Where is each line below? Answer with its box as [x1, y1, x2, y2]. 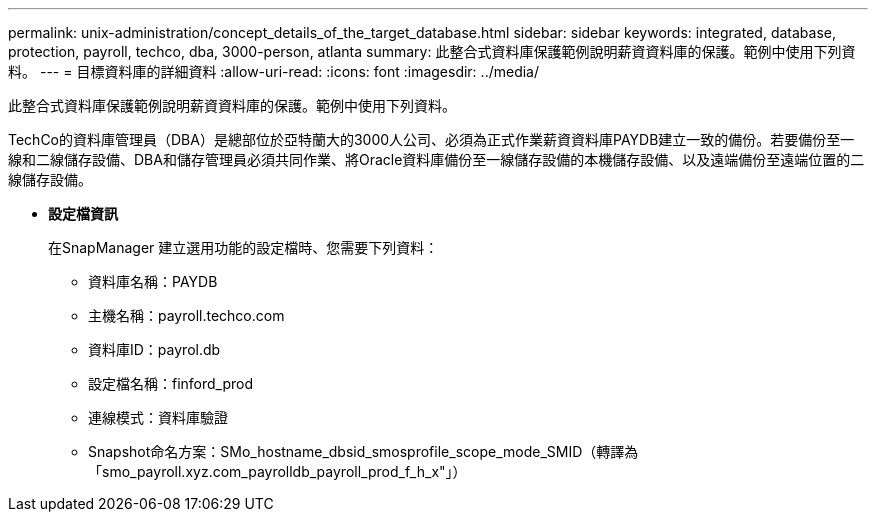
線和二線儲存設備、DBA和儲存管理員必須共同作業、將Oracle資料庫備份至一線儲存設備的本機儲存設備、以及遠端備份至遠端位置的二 [8, 151, 865, 168]
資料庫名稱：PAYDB [88, 273, 218, 290]
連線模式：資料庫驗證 [88, 409, 228, 426]
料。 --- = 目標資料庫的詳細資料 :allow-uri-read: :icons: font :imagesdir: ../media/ [8, 63, 540, 80]
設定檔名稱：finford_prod [88, 375, 254, 392]
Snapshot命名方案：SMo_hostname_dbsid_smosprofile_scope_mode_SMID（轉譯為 [88, 443, 639, 460]
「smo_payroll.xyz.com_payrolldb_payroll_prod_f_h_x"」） [88, 463, 467, 480]
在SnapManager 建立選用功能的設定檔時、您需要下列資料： [48, 239, 439, 256]
